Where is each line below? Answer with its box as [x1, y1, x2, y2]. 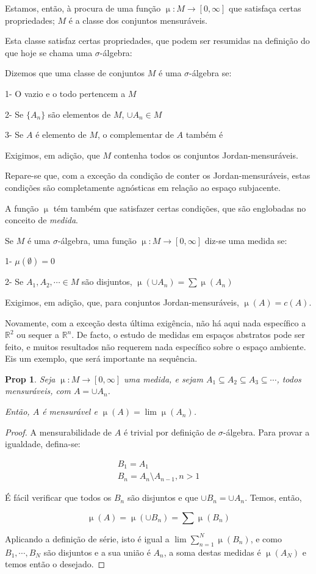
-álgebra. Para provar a [223, 425, 310, 438]
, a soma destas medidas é [163, 545, 261, 558]
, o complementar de [98, 128, 174, 141]
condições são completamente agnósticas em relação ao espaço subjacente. [5, 181, 281, 193]
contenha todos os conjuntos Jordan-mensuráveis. [113, 148, 298, 161]
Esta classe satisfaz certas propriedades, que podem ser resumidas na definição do [5, 34, 310, 47]
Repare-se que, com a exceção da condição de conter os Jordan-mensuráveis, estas [5, 169, 311, 182]
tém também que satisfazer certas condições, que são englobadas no [53, 201, 306, 214]
